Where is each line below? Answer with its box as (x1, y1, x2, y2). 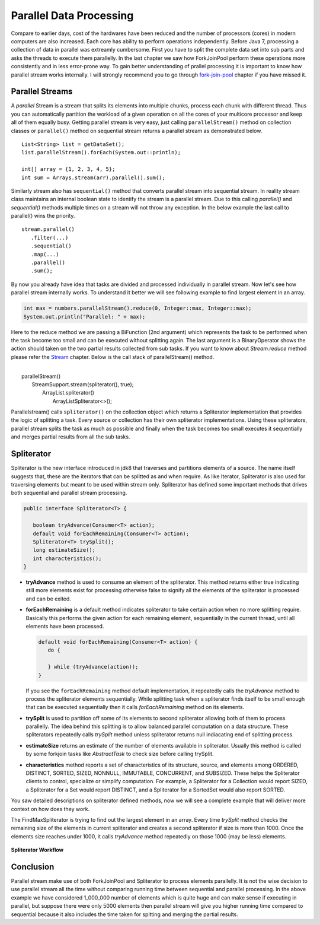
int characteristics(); (33, 555, 102, 562)
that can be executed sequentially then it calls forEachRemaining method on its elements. (25, 704, 245, 711)
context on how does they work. (11, 805, 90, 812)
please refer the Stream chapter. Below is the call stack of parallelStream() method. (11, 353, 215, 360)
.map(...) (30, 251, 59, 258)
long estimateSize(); (33, 546, 96, 554)
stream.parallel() (21, 226, 75, 233)
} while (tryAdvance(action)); (47, 663, 139, 670)
